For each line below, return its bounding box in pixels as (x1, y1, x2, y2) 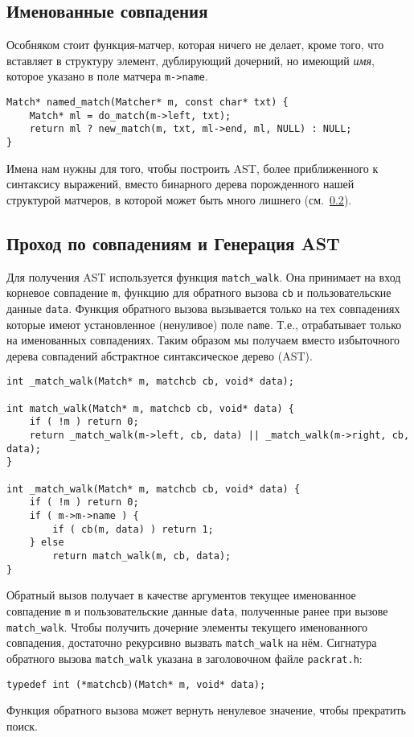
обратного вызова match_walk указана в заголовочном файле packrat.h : (6, 649, 363, 666)
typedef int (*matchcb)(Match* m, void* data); (6, 678, 266, 690)
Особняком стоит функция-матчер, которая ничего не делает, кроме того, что (6, 36, 384, 53)
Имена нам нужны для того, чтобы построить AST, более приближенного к (6, 159, 379, 176)
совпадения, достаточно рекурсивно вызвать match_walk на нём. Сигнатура (6, 634, 377, 651)
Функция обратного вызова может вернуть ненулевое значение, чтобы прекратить (6, 702, 406, 718)
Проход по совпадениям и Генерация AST (6, 230, 340, 255)
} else (29, 537, 64, 549)
